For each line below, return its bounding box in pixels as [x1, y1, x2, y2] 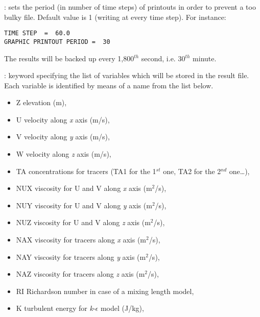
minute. [193, 53, 217, 63]
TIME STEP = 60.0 [4, 30, 70, 37]
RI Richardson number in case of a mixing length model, [16, 285, 194, 296]
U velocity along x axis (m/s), [16, 114, 110, 125]
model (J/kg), [100, 303, 144, 313]
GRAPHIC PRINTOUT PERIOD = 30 [4, 38, 110, 45]
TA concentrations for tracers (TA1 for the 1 [16, 165, 156, 176]
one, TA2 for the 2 [163, 165, 221, 176]
